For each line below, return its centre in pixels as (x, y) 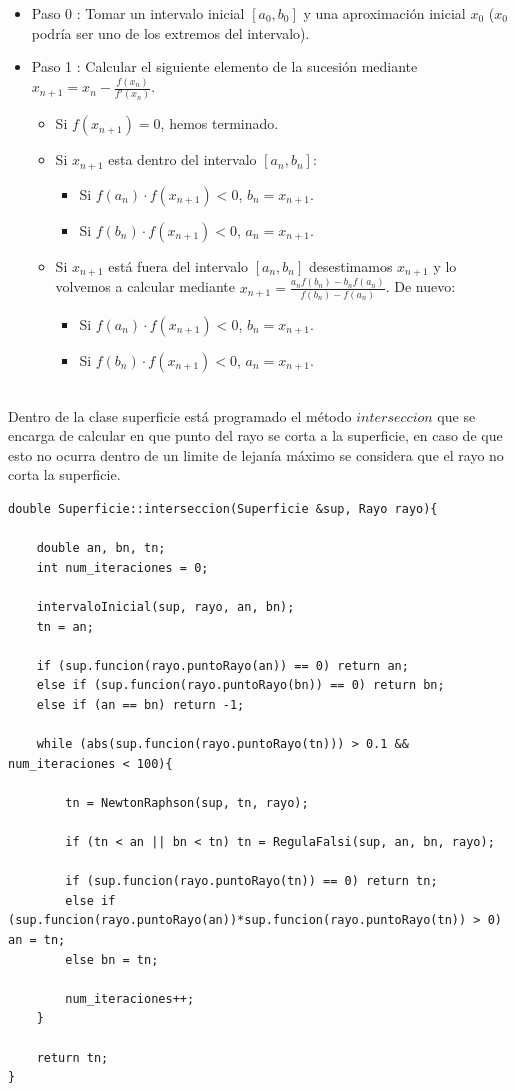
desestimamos (351, 265)
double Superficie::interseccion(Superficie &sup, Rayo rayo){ (223, 508)
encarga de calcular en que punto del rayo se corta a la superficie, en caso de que (255, 435)
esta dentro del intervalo (182, 159)
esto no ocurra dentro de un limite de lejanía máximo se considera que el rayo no (256, 454)
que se (456, 415)
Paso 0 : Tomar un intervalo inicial (138, 13)
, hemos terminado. (219, 123)
